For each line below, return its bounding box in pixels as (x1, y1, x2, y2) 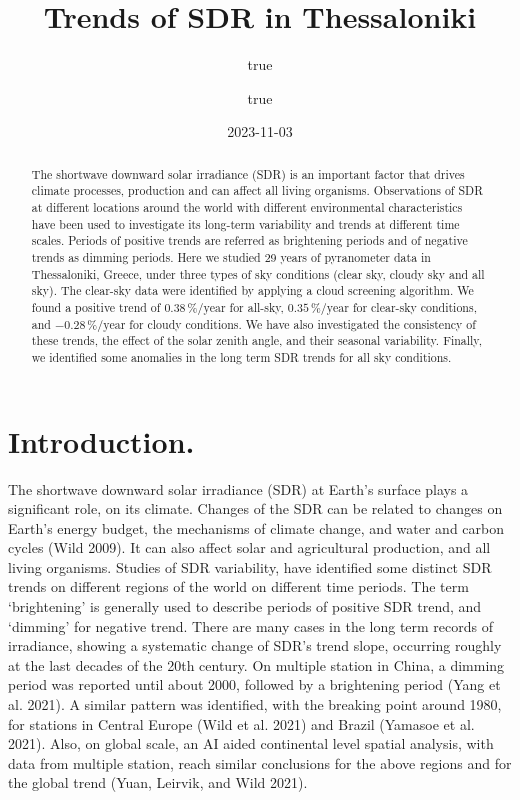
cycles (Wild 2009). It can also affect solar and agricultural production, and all (8, 537, 491, 558)
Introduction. (8, 420, 195, 461)
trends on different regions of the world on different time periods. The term (8, 576, 469, 597)
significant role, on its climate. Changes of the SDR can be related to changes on (8, 498, 503, 519)
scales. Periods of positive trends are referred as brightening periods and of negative (31, 232, 468, 249)
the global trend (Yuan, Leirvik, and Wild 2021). (8, 772, 308, 793)
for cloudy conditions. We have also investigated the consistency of (129, 315, 476, 332)
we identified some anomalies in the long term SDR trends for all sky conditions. (31, 348, 452, 365)
